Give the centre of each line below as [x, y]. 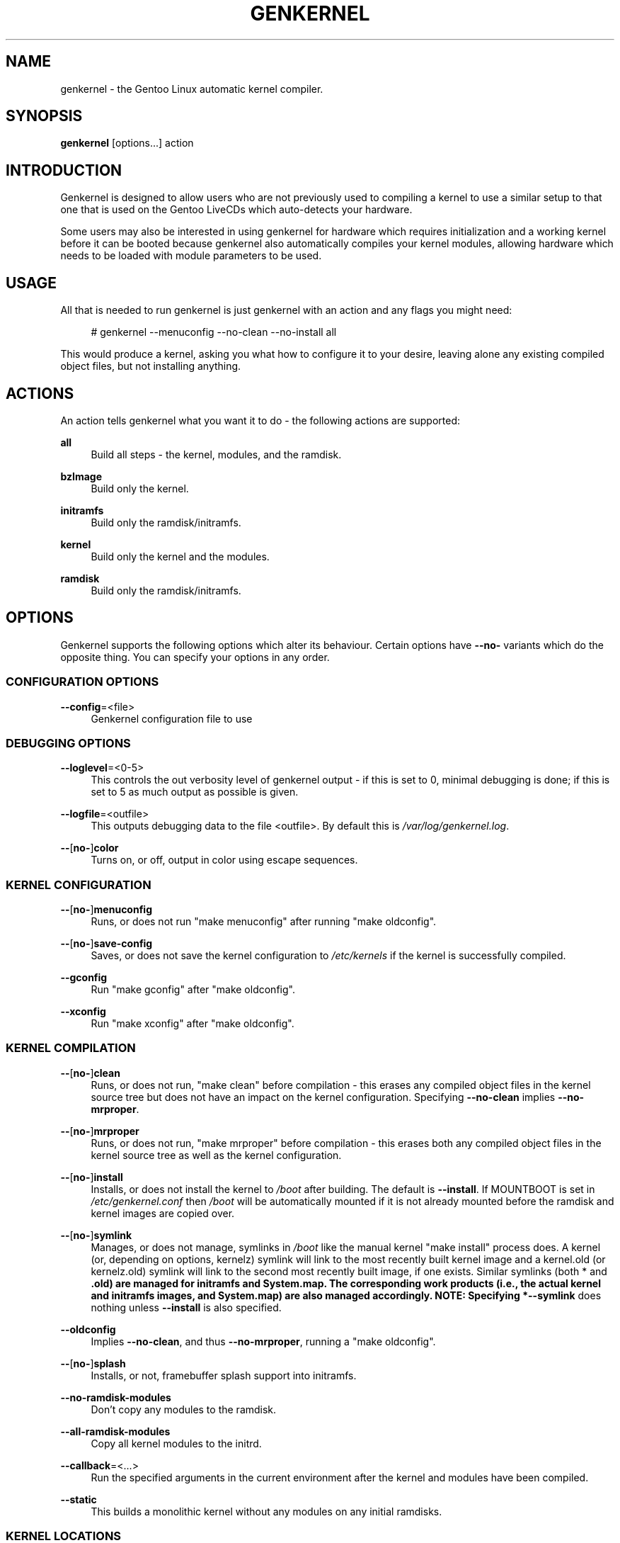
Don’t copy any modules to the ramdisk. [184, 1409]
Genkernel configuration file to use [172, 718]
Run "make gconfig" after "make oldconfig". [193, 990]
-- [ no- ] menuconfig [106, 910]
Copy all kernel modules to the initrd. [176, 1443]
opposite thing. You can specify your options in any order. [195, 657]
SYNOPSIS [44, 116]
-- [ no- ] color [90, 848]
